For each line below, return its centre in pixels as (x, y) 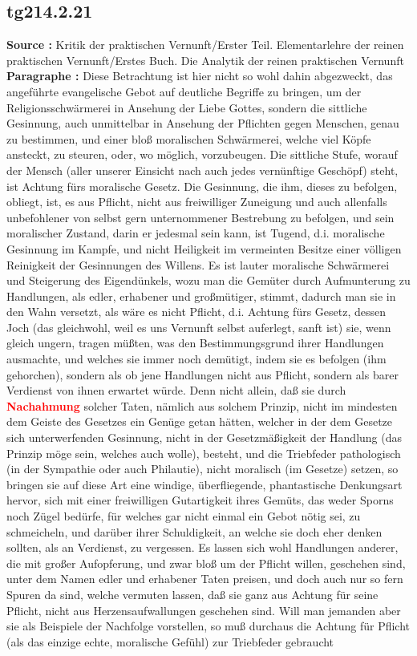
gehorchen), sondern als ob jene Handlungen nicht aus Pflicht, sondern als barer (202, 374)
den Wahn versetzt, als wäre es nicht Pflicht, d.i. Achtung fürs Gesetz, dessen (196, 312)
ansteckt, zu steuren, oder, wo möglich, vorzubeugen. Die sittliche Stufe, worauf (202, 154)
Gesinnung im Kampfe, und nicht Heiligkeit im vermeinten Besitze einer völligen (204, 248)
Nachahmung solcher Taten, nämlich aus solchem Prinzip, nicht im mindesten (202, 405)
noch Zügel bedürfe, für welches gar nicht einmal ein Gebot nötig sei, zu (184, 516)
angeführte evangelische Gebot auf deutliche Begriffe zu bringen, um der (184, 91)
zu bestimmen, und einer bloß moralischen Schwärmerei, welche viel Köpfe (189, 138)
